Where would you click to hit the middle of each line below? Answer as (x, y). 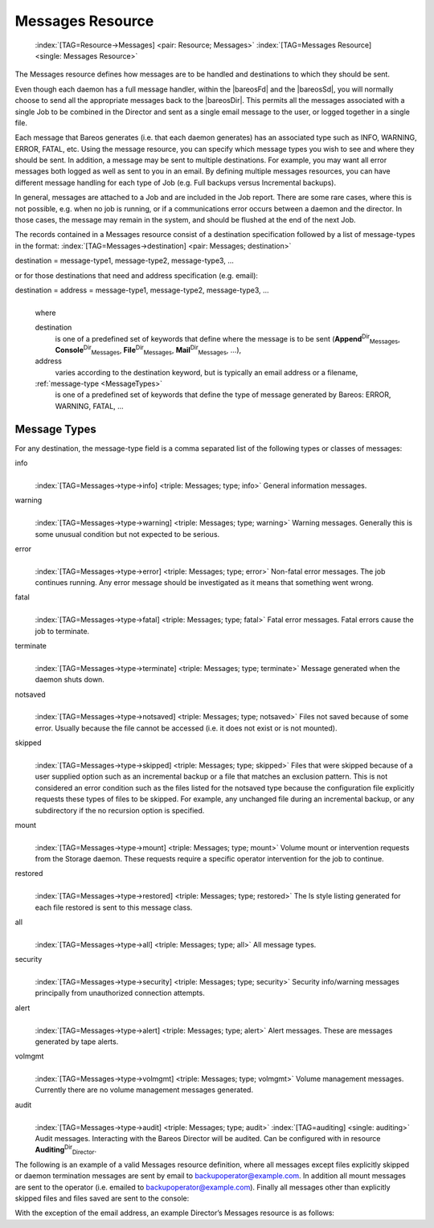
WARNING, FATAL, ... (89, 406)
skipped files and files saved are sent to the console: (102, 1198)
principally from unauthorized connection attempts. (120, 993)
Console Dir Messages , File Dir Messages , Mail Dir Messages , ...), (148, 350)
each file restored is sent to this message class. (114, 907)
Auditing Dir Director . (66, 1150)
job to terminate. (62, 631)
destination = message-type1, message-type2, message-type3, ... (125, 260)
